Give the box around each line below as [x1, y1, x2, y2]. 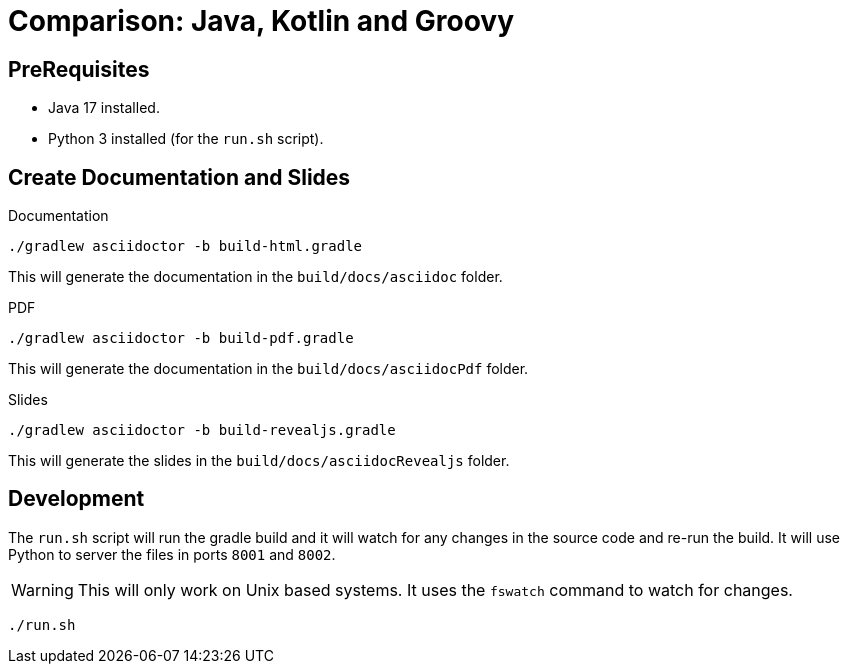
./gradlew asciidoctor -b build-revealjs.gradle [8, 422, 396, 439]
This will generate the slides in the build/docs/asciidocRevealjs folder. [8, 452, 510, 470]
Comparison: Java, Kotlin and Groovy [8, 4, 514, 38]
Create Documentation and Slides [8, 164, 351, 190]
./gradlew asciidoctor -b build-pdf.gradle [8, 330, 354, 347]
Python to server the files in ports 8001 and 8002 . [8, 545, 336, 563]
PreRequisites [8, 56, 150, 82]
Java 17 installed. [48, 99, 160, 117]
